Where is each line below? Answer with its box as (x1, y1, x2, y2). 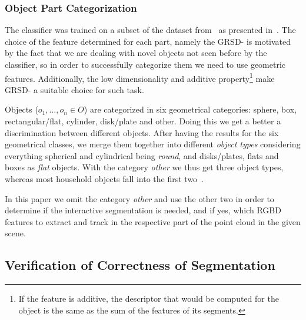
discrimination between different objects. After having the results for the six (5, 126, 279, 138)
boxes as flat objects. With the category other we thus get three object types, (5, 161, 284, 173)
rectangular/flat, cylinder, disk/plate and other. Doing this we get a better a (5, 115, 281, 127)
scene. (5, 227, 26, 239)
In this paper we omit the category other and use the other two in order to (5, 192, 274, 204)
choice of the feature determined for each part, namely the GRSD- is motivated (5, 35, 291, 47)
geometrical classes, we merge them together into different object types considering (5, 138, 301, 150)
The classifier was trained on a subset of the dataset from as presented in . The (5, 24, 296, 36)
